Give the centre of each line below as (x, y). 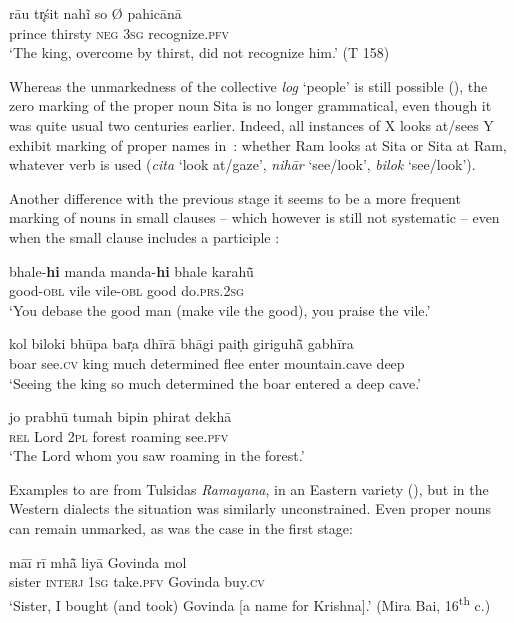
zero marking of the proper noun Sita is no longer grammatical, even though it (250, 105)
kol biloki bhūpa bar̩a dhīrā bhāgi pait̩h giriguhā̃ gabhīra (181, 343)
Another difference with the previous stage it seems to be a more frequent (235, 197)
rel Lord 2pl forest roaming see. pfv (119, 435)
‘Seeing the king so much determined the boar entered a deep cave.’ (215, 382)
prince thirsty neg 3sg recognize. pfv (119, 32)
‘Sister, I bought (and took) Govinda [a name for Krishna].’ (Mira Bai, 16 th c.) (250, 603)
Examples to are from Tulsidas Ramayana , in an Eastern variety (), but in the (249, 488)
